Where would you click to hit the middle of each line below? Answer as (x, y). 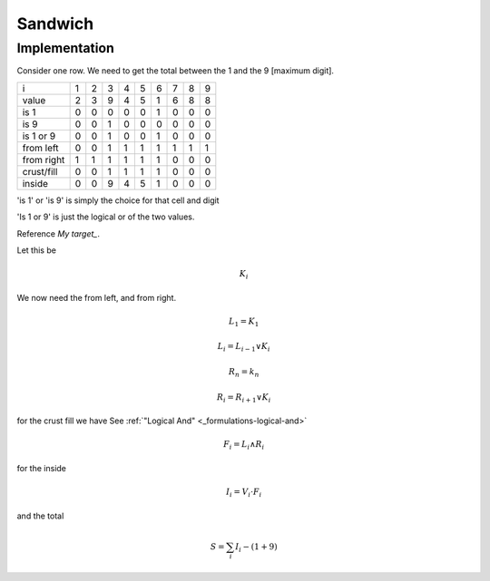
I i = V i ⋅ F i (244, 492)
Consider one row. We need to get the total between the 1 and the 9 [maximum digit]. (176, 71)
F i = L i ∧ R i (244, 446)
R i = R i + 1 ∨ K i (244, 398)
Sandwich (55, 24)
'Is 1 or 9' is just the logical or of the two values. (106, 217)
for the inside (42, 468)
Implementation (66, 48)
